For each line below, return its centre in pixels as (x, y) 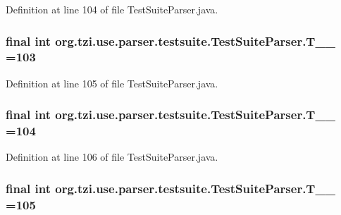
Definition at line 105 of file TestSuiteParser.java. (112, 83)
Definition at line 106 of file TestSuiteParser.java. (112, 157)
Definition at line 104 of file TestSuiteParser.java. (112, 9)
